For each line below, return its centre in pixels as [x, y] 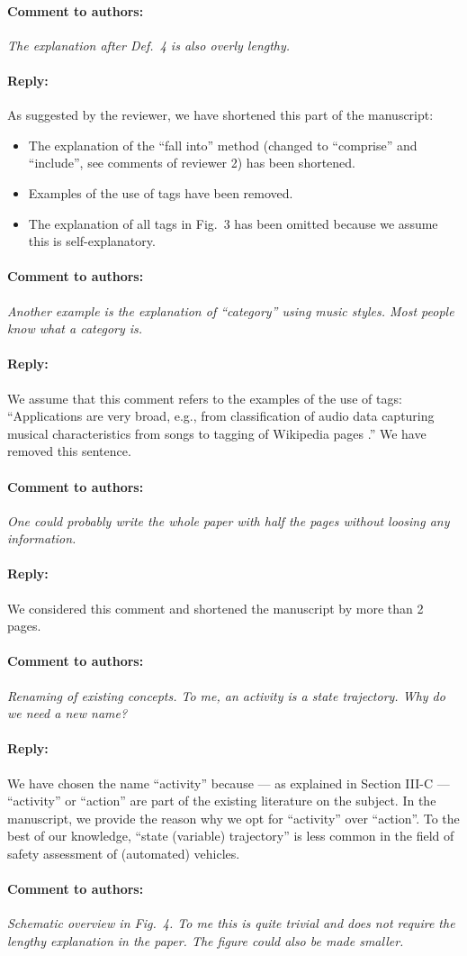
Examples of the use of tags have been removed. [161, 192]
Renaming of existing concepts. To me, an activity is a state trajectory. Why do [226, 695]
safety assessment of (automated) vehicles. [124, 854]
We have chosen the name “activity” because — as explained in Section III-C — [229, 783]
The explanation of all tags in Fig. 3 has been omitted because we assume [233, 223]
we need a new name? [67, 713]
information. [42, 538]
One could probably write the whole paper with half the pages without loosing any [229, 520]
